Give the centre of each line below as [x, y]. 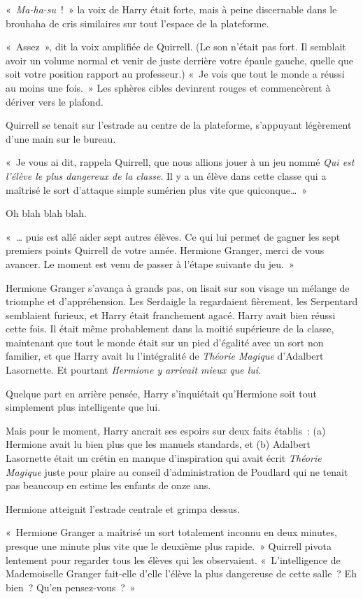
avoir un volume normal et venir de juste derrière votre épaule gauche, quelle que [179, 60]
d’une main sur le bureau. [61, 138]
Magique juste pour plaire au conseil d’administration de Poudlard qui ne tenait [177, 471]
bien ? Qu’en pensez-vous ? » [71, 587]
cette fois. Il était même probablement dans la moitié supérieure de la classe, [170, 329]
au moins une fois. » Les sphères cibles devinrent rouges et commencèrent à [168, 87]
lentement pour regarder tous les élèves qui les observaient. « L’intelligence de [173, 559]
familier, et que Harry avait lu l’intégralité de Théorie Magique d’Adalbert [165, 356]
